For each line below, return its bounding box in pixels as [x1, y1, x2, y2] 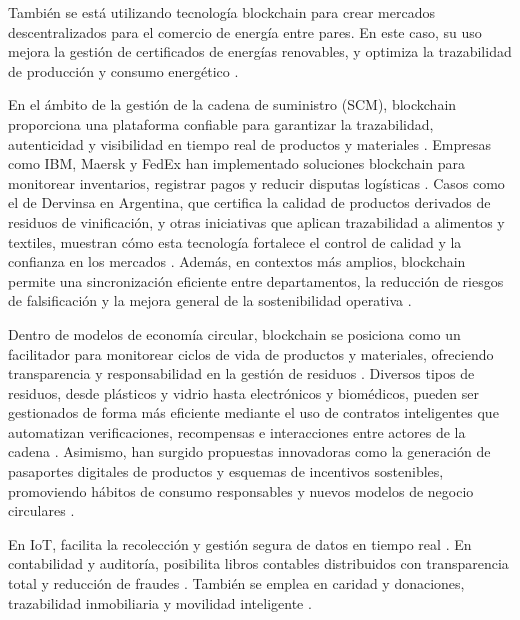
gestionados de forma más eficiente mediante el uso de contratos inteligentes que [8, 402, 499, 423]
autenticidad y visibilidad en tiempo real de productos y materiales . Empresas [8, 133, 491, 154]
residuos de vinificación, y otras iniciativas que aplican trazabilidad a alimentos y [8, 211, 505, 232]
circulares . [8, 500, 75, 521]
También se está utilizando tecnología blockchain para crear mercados [8, 2, 435, 22]
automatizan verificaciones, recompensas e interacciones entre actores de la [8, 421, 466, 442]
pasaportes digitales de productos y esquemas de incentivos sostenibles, [8, 461, 444, 482]
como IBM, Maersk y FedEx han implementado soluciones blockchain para [8, 153, 466, 174]
